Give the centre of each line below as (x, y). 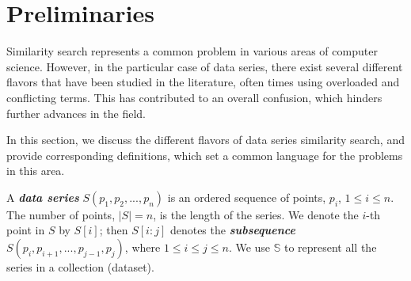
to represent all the (330, 247)
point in (26, 230)
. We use (249, 247)
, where (143, 247)
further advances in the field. (76, 113)
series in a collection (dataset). (80, 267)
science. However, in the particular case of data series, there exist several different (205, 66)
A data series (43, 197)
